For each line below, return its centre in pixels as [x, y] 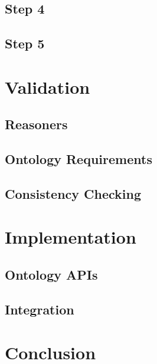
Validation [48, 86]
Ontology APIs [51, 275]
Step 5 [25, 43]
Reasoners [36, 124]
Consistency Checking [73, 193]
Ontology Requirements [78, 159]
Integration [40, 309]
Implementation [71, 237]
